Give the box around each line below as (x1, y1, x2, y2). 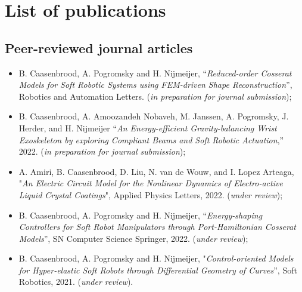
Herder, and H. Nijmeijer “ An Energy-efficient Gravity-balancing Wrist (18, 121, 277, 134)
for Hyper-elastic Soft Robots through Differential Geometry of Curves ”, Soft (18, 263, 297, 276)
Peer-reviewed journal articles (5, 38, 193, 57)
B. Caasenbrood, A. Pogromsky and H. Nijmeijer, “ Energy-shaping (18, 208, 263, 221)
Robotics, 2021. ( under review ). (18, 275, 133, 288)
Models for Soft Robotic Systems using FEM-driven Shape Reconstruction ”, (18, 78, 292, 91)
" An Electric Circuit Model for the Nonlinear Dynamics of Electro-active (18, 177, 283, 189)
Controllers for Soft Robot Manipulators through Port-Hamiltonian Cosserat (18, 220, 296, 233)
